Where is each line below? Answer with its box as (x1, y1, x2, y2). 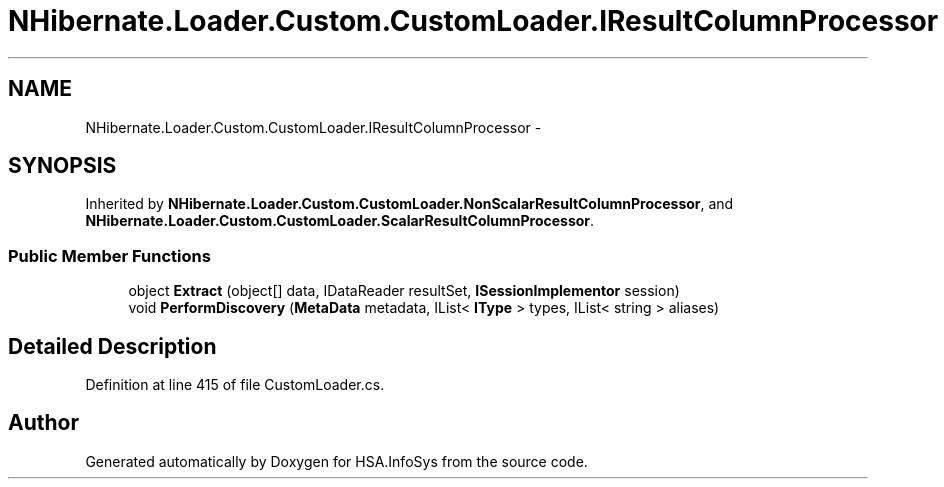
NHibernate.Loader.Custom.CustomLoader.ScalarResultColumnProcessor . (85, 212, 595, 230)
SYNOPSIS (8, 153, 117, 179)
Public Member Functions (8, 245, 211, 266)
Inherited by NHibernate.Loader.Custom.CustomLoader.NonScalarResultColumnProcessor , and (85, 195, 734, 213)
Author (8, 410, 79, 436)
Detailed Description (8, 333, 217, 359)
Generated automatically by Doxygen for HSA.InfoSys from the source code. (85, 452, 588, 470)
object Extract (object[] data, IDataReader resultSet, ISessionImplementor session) (128, 282, 680, 300)
